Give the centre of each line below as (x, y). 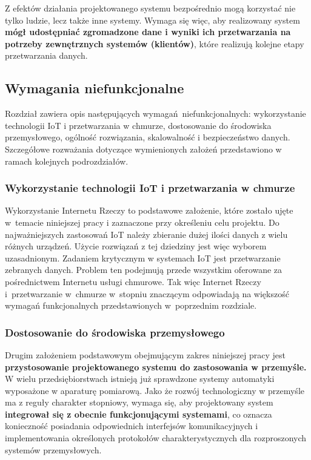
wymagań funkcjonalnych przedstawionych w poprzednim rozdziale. (131, 305)
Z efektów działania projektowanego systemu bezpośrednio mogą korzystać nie (150, 8)
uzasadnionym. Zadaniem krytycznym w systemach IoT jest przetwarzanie (143, 258)
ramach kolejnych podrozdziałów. (67, 161)
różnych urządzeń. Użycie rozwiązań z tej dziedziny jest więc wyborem (136, 246)
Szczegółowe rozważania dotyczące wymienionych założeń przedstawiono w (143, 149)
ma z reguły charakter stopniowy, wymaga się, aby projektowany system (139, 402)
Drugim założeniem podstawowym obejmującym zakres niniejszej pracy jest (145, 354)
